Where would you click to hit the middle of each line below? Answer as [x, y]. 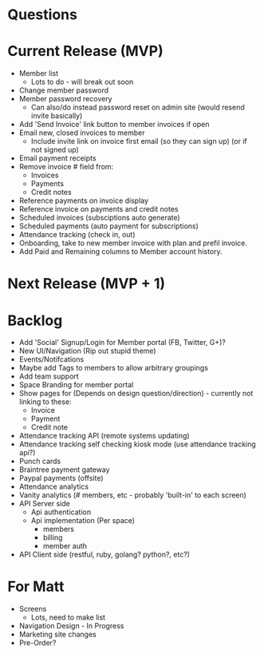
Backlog [35, 320]
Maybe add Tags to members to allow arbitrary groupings [114, 368]
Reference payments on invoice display [84, 200]
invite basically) [57, 116]
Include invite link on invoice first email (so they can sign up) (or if [139, 141]
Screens [33, 609]
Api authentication [61, 512]
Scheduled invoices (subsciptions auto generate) [99, 218]
